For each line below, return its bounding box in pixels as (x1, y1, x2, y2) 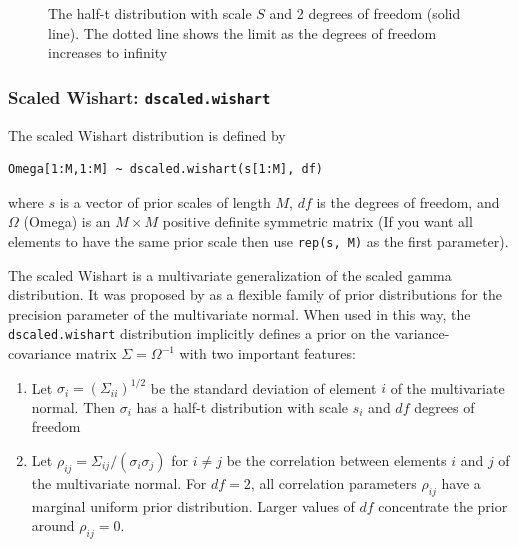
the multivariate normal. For (31, 472, 207, 493)
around (31, 515, 75, 536)
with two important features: (179, 343, 356, 364)
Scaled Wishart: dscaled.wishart (8, 84, 271, 109)
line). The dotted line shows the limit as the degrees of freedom (48, 22, 437, 43)
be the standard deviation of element (150, 377, 377, 398)
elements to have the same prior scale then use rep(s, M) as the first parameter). (8, 230, 509, 251)
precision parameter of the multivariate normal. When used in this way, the (8, 303, 471, 324)
